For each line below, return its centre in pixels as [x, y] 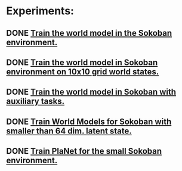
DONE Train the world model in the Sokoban [89, 33]
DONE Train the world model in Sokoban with [91, 92]
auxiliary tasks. [35, 102]
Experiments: [40, 11]
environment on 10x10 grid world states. [83, 72]
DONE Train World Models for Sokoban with [89, 121]
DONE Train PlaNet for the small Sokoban [84, 151]
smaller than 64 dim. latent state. [69, 131]
